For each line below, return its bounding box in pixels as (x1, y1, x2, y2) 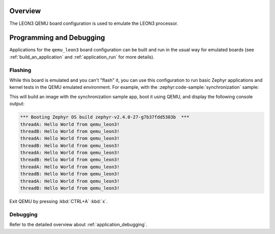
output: (9, 101, 25, 107)
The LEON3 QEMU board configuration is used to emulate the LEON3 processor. (9, 20, 178, 26)
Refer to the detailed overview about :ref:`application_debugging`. (9, 221, 148, 228)
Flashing (9, 66, 32, 74)
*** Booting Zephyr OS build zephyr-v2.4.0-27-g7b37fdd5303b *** (20, 114, 189, 120)
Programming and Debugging (9, 34, 105, 42)
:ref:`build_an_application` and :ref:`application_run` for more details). (9, 54, 155, 60)
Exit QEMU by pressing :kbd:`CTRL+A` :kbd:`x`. (9, 198, 108, 204)
